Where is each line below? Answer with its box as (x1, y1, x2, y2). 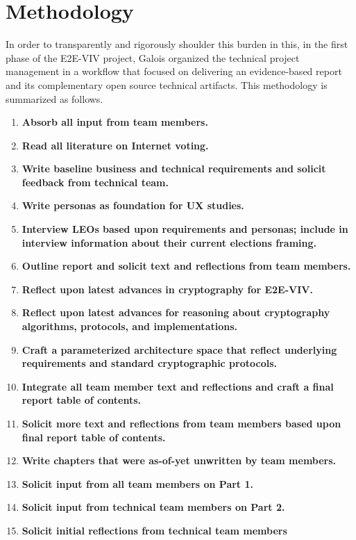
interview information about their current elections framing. (22, 235, 316, 249)
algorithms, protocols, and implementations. (22, 319, 237, 334)
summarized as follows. (6, 91, 103, 106)
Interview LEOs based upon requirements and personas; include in (22, 222, 348, 236)
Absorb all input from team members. (22, 115, 208, 129)
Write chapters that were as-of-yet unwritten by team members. (22, 453, 337, 468)
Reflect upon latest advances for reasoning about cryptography (22, 305, 330, 320)
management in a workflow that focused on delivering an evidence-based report (6, 64, 342, 79)
